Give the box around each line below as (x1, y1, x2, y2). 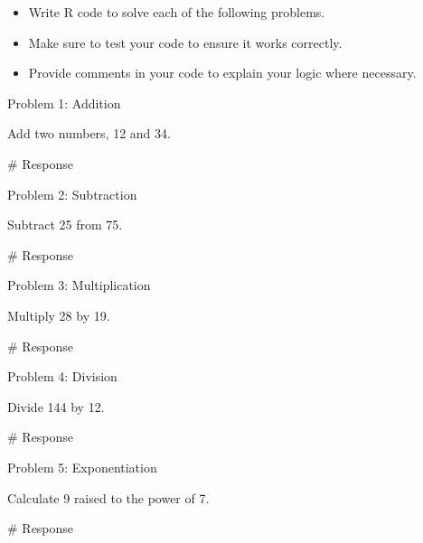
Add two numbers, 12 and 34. (7, 124, 171, 143)
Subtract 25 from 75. (7, 215, 123, 234)
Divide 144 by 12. (7, 397, 105, 416)
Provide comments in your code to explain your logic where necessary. (28, 63, 417, 82)
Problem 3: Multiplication (7, 276, 151, 295)
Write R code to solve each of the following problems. (28, 3, 325, 21)
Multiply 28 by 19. (7, 305, 110, 324)
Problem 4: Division (7, 367, 117, 386)
